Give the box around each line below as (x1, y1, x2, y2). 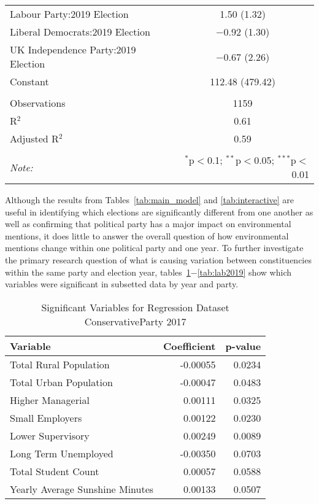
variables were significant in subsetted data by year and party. (5, 277, 239, 290)
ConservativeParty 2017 (84, 314, 186, 328)
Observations (10, 96, 66, 110)
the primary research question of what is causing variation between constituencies (5, 253, 312, 266)
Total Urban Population (10, 374, 113, 389)
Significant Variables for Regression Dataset (41, 300, 229, 314)
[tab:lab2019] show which (197, 265, 292, 278)
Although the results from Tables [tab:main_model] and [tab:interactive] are (5, 193, 294, 206)
